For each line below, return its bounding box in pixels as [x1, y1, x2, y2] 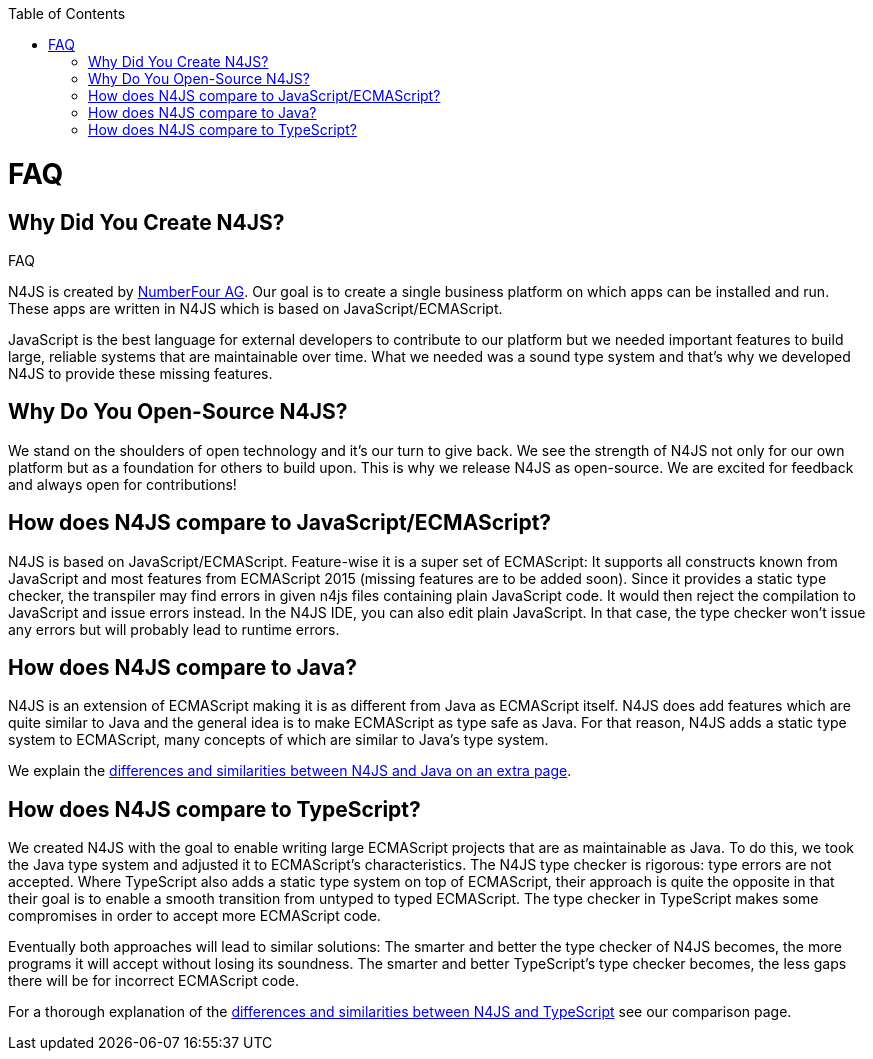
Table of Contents [8, 5, 126, 22]
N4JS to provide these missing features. [8, 364, 273, 382]
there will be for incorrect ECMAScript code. [8, 972, 300, 990]
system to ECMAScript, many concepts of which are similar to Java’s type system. [8, 731, 549, 749]
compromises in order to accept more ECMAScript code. [8, 907, 381, 925]
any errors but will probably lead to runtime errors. [8, 620, 340, 638]
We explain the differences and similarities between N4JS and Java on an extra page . [8, 762, 572, 780]
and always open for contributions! [8, 475, 237, 493]
